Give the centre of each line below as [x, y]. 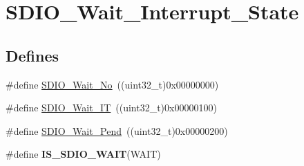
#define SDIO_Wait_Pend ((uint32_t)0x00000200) [117, 130]
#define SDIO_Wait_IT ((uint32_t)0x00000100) [111, 108]
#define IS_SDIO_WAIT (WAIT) [83, 154]
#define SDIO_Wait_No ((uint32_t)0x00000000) [112, 84]
